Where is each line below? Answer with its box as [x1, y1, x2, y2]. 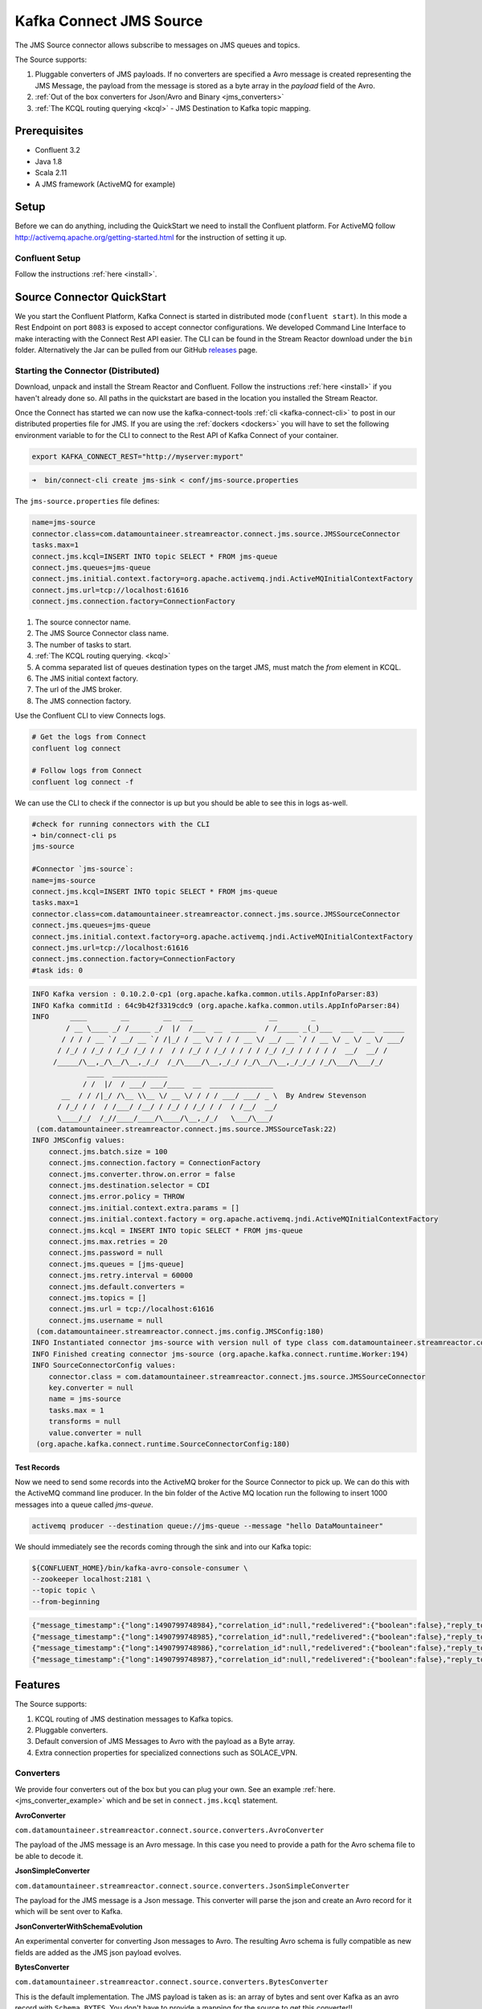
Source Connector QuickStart [14, 290, 166, 304]
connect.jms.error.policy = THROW [48, 1192, 185, 1201]
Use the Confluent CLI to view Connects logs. [14, 711, 166, 721]
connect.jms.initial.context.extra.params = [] [48, 1203, 240, 1213]
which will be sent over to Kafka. [14, 1907, 123, 1917]
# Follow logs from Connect [31, 766, 142, 775]
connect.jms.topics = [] [48, 1293, 147, 1302]
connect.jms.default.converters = [48, 1282, 185, 1291]
